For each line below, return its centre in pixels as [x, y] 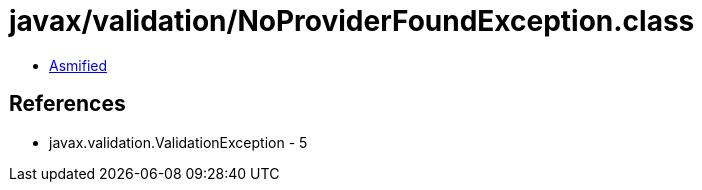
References [67, 104]
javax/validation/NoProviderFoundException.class [352, 21]
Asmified [78, 65]
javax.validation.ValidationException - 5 [178, 142]
